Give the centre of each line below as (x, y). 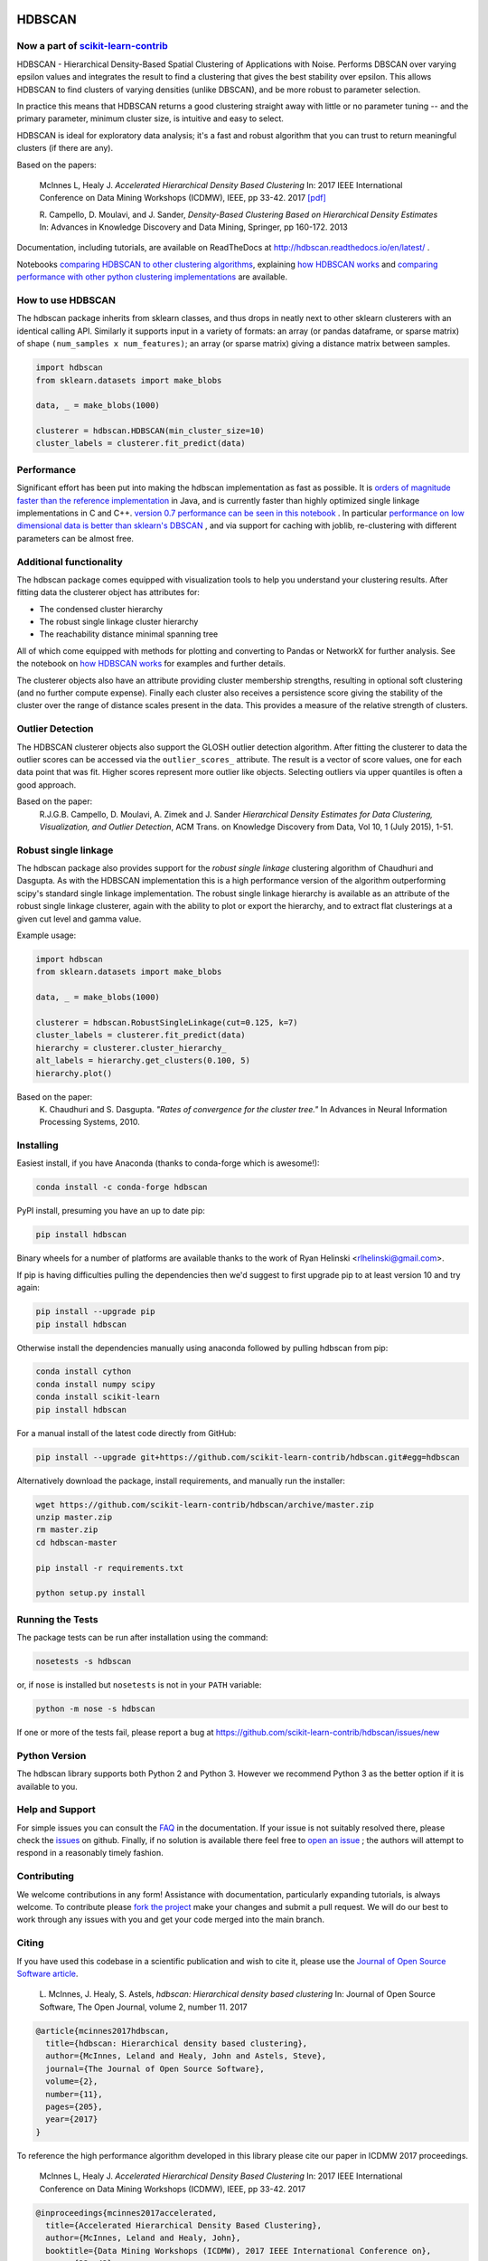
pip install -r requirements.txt (110, 1568)
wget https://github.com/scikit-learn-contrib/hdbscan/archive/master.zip (205, 1504)
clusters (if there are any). (65, 148)
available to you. (47, 1786)
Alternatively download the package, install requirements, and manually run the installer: (181, 1481)
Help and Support (56, 1810)
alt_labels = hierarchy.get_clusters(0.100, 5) (143, 1061)
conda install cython (84, 1372)
